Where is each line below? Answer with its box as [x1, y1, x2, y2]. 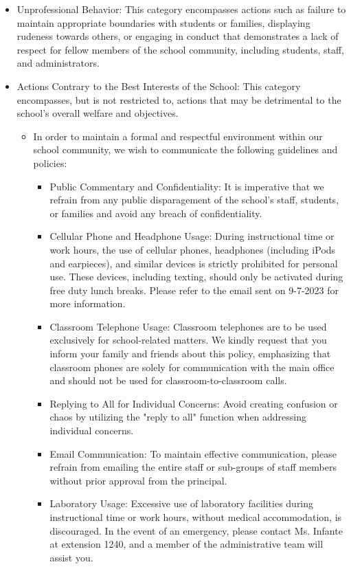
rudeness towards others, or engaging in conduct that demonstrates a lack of [16, 29, 339, 43]
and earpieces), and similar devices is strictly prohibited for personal [49, 256, 338, 270]
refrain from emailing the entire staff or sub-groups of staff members [49, 460, 337, 474]
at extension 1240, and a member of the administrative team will [49, 537, 324, 551]
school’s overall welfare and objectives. [16, 106, 179, 120]
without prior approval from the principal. [49, 473, 227, 487]
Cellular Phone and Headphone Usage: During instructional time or [49, 229, 335, 243]
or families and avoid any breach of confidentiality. [49, 205, 262, 220]
